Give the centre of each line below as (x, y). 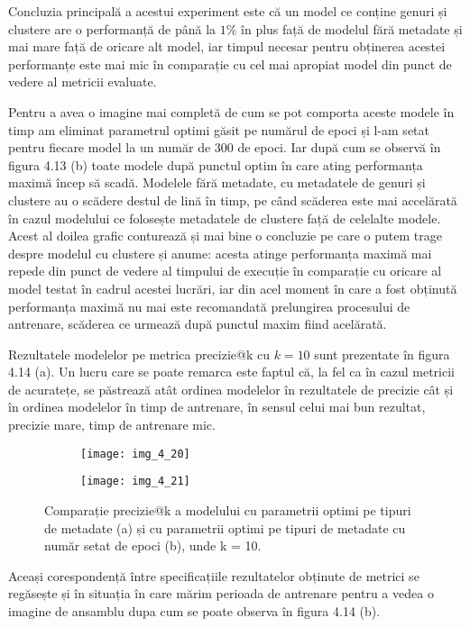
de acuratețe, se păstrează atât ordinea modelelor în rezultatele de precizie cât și (231, 389)
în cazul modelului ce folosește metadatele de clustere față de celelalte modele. (225, 218)
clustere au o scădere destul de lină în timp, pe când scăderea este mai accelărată (233, 200)
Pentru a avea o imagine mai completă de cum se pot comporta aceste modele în (231, 111)
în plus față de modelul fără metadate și (352, 28)
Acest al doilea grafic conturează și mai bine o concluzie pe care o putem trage (225, 236)
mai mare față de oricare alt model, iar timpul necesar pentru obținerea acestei (227, 46)
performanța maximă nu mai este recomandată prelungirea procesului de (209, 306)
